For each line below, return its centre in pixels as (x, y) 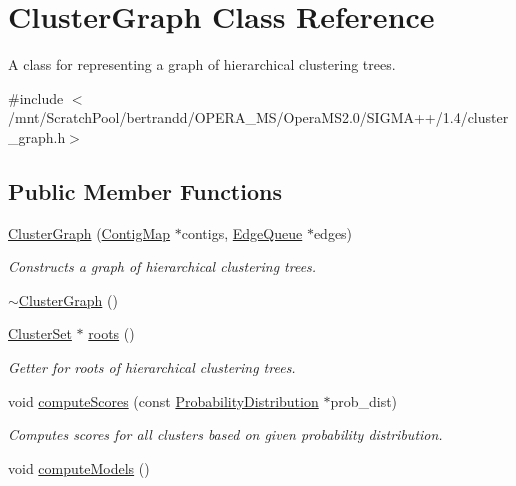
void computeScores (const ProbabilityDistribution (163, 400)
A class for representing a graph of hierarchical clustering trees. (202, 64)
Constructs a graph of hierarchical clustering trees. (162, 266)
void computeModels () (79, 467)
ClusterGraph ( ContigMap (89, 232)
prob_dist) (364, 400)
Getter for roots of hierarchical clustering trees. (152, 367)
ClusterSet (40, 333)
